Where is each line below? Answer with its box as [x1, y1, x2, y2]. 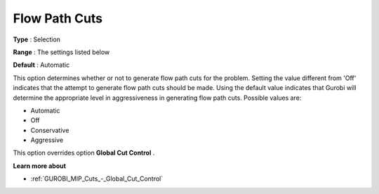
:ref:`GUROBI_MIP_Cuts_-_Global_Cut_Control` [30, 174, 164, 183]
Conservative [30, 126, 69, 134]
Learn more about [13, 162, 67, 170]
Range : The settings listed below [13, 48, 110, 56]
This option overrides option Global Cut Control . [13, 148, 155, 157]
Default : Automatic [13, 60, 70, 70]
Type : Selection [13, 35, 61, 44]
